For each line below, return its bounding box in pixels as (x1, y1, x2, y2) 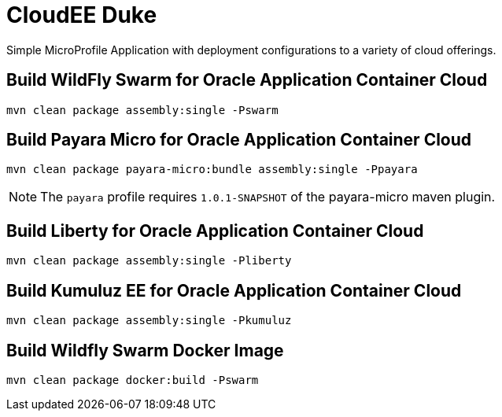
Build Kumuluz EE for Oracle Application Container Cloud (6, 280, 462, 301)
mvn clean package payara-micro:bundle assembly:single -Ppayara (6, 163, 418, 176)
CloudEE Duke (6, 2, 157, 28)
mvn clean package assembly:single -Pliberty (6, 254, 292, 268)
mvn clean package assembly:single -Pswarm (6, 103, 279, 116)
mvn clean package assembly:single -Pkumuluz (6, 314, 292, 327)
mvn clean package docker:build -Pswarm (6, 373, 259, 386)
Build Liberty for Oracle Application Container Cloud (6, 220, 424, 241)
